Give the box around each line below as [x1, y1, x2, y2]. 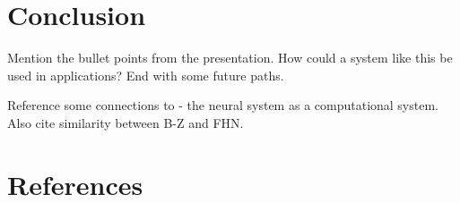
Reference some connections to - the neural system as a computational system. [7, 96, 438, 114]
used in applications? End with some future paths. [7, 65, 284, 84]
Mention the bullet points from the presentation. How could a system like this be [7, 48, 453, 67]
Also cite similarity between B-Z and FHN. [7, 113, 244, 131]
